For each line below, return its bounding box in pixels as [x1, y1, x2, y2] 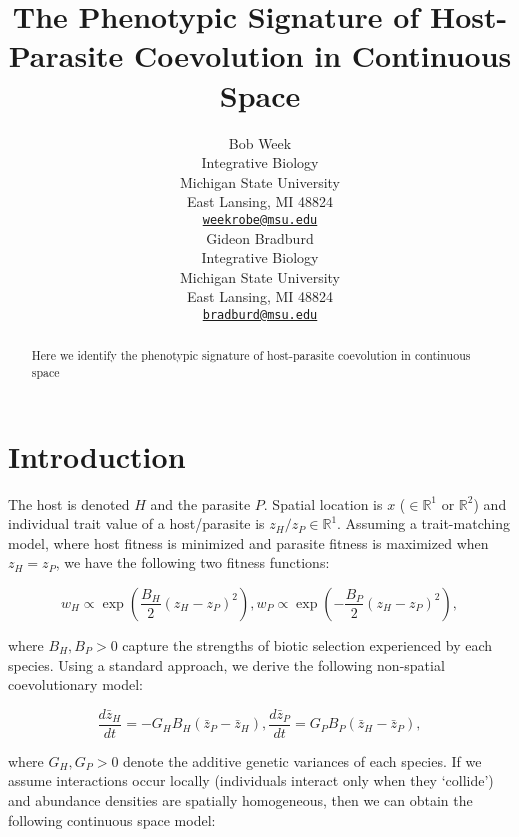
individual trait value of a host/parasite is [8, 513, 265, 534]
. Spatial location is [263, 493, 383, 514]
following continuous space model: [8, 809, 216, 830]
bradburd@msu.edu [202, 307, 318, 322]
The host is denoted [8, 493, 130, 514]
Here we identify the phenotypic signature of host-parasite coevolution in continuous [31, 347, 471, 364]
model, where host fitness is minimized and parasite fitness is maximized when [8, 532, 489, 553]
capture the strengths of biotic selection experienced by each [122, 634, 493, 655]
